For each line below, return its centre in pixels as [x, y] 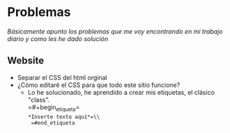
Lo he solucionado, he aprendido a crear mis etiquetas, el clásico [121, 92]
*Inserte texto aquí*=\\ [64, 117]
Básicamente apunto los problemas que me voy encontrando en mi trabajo [115, 31]
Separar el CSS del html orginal [62, 77]
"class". [39, 100]
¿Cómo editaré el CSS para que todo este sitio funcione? [99, 85]
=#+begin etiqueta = [54, 108]
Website [25, 61]
